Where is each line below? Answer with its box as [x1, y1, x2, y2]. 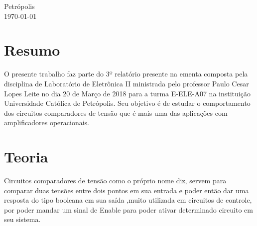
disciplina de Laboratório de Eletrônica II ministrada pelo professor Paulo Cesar [4, 78, 249, 88]
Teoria [4, 147, 48, 167]
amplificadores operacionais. [4, 117, 89, 128]
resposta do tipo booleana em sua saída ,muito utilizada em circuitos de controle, [4, 195, 252, 205]
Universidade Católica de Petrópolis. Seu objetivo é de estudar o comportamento [4, 98, 251, 108]
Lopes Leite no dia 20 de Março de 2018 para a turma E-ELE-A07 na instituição [4, 88, 251, 98]
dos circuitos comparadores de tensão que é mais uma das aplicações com [4, 107, 228, 118]
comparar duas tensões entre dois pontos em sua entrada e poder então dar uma [4, 185, 249, 195]
